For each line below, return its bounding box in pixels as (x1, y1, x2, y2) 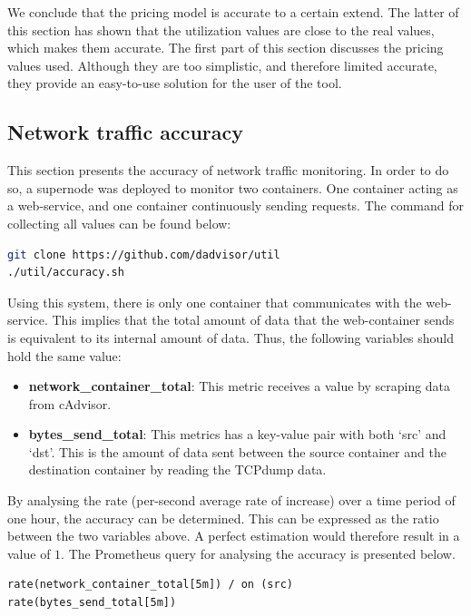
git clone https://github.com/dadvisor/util (7, 248, 280, 261)
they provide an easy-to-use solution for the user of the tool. (7, 73, 342, 93)
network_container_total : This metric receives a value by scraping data (28, 376, 451, 396)
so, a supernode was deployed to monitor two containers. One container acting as (7, 178, 458, 197)
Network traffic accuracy (7, 118, 244, 146)
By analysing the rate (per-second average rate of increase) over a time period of (7, 491, 456, 510)
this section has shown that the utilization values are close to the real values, (7, 20, 435, 39)
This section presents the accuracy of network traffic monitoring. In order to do (7, 161, 449, 180)
